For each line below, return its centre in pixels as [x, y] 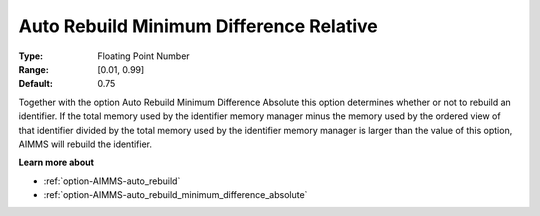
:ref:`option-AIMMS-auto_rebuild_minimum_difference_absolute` [175, 195]
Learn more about [56, 162]
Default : [36, 84]
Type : [31, 56]
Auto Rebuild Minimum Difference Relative [198, 26]
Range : [33, 69]
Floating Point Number [143, 56]
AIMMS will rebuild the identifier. [85, 144]
